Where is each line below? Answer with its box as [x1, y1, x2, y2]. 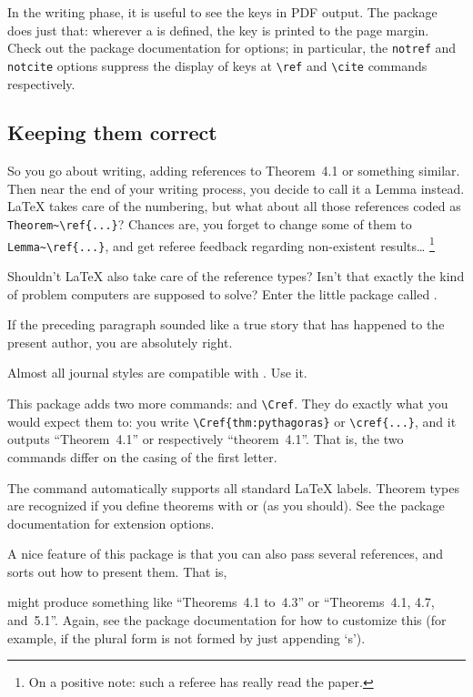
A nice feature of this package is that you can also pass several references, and [7, 544, 443, 563]
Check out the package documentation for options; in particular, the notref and [7, 38, 457, 57]
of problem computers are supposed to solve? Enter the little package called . [7, 284, 438, 303]
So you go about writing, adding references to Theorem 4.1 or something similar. [7, 161, 460, 180]
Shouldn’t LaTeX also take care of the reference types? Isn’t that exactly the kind [7, 267, 465, 286]
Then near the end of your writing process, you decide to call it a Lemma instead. [7, 178, 465, 197]
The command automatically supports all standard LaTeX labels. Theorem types [7, 478, 459, 497]
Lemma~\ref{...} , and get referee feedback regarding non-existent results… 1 [7, 233, 435, 255]
